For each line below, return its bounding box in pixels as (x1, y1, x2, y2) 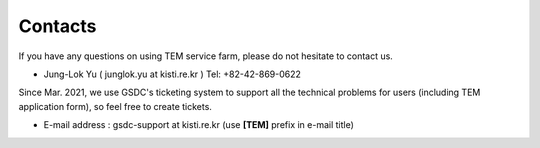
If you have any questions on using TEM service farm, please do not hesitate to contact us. (18, 50, 394, 62)
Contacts (18, 15, 97, 37)
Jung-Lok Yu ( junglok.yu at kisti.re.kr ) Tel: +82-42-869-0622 (43, 68, 302, 80)
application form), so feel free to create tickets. (18, 100, 212, 112)
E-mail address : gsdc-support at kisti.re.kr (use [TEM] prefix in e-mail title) (43, 119, 355, 131)
